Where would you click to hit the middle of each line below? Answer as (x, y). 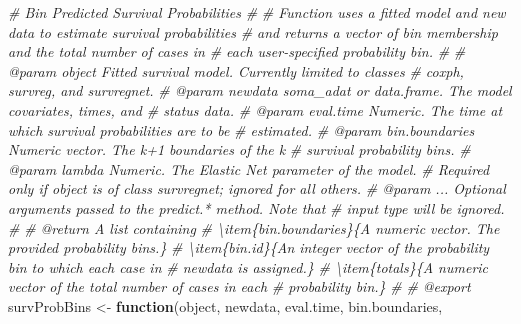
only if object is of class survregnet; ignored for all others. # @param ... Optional (257, 188)
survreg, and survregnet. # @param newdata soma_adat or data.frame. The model (260, 90)
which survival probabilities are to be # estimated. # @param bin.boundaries (241, 129)
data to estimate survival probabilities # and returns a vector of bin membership (253, 31)
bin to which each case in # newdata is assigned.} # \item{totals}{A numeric (248, 266)
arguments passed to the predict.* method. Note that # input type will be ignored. (256, 207)
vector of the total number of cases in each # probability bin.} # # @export (239, 286)
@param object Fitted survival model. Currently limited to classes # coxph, (236, 70)
